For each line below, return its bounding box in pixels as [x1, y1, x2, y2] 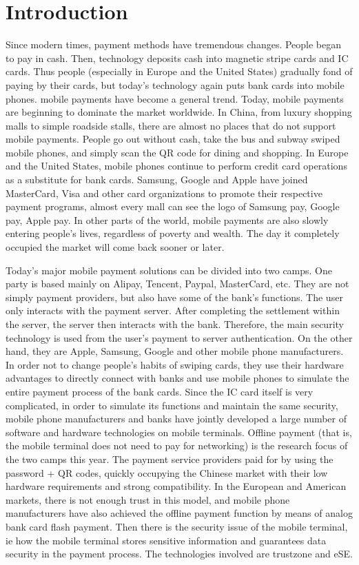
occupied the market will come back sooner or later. [6, 240, 225, 254]
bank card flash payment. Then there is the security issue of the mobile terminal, [6, 519, 348, 533]
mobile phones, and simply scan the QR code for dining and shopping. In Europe [6, 145, 349, 159]
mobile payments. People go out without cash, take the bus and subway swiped [6, 132, 340, 146]
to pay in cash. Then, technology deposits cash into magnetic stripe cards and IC [6, 50, 349, 65]
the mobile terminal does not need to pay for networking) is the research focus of [6, 438, 348, 453]
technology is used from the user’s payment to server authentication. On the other [6, 330, 353, 345]
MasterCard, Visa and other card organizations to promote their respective [6, 185, 322, 200]
